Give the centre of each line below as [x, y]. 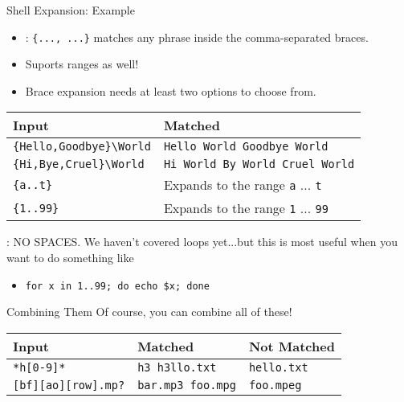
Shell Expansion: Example [71, 10]
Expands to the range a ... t [243, 185]
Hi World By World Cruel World [259, 164]
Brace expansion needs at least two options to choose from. [171, 90]
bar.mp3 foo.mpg [187, 385]
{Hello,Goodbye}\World [82, 147]
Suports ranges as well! [82, 64]
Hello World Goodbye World [246, 147]
